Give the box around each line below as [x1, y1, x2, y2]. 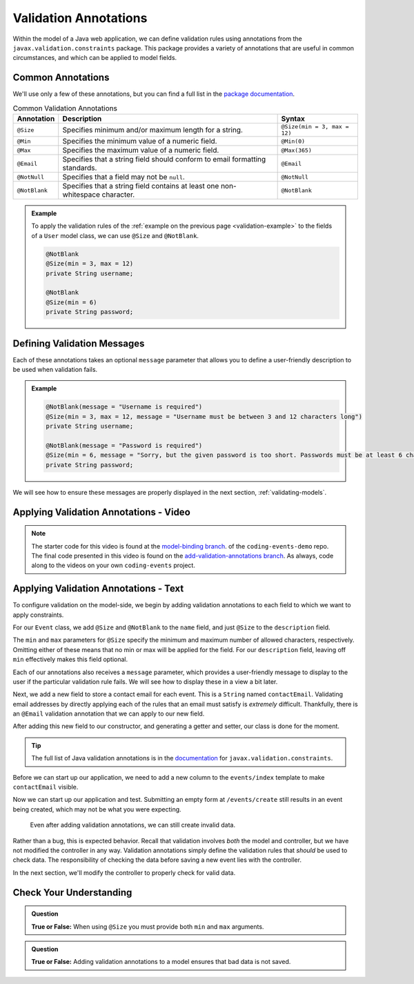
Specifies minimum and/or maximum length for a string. [62, 125, 243, 135]
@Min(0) [281, 137, 306, 145]
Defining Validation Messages [12, 337, 145, 349]
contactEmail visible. [12, 783, 79, 791]
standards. [62, 163, 97, 173]
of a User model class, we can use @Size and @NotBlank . [31, 231, 199, 239]
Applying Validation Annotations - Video [12, 506, 191, 518]
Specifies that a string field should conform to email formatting [62, 155, 266, 164]
